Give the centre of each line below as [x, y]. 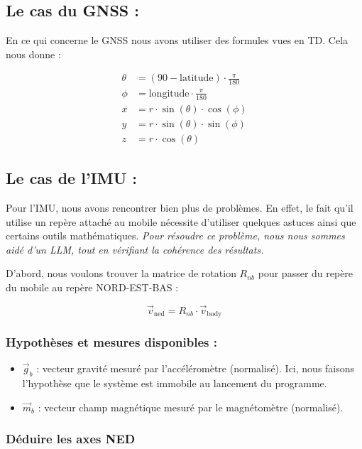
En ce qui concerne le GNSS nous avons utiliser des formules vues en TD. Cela [177, 40]
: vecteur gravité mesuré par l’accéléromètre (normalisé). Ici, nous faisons [196, 368]
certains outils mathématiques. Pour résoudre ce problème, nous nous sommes [175, 236]
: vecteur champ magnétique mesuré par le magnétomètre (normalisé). [191, 407]
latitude [197, 79]
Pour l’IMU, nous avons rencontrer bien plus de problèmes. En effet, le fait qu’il [180, 207]
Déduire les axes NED [71, 439]
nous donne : [33, 54]
